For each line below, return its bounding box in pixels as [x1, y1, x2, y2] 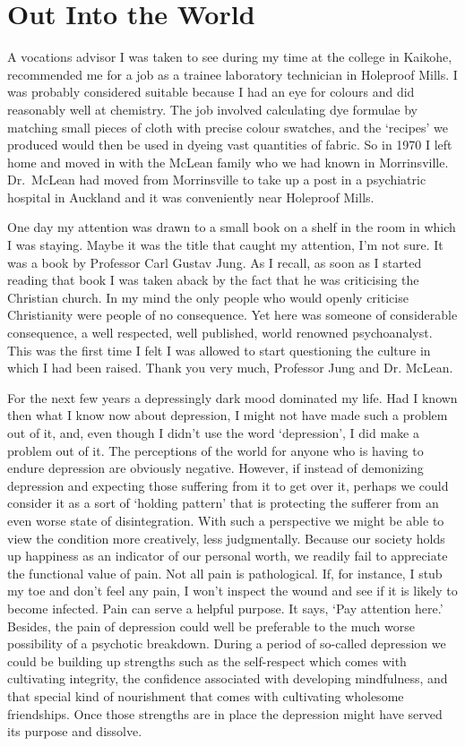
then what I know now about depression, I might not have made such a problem [7, 406, 448, 424]
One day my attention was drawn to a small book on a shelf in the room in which [7, 218, 456, 236]
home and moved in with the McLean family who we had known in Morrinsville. [7, 152, 449, 171]
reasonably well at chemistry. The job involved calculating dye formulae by [7, 99, 418, 118]
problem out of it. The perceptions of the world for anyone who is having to [7, 441, 424, 459]
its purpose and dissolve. [7, 722, 142, 741]
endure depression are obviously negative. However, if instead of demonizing [7, 459, 424, 477]
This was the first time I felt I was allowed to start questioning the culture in [7, 340, 431, 359]
